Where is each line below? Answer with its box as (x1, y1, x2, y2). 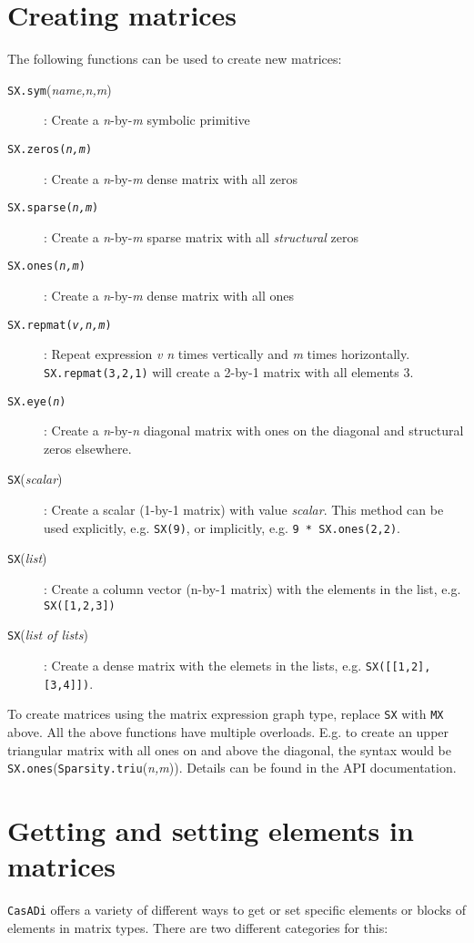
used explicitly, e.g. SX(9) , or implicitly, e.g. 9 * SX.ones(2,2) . (44, 518, 400, 537)
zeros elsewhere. (44, 438, 132, 457)
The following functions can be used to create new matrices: (7, 49, 342, 68)
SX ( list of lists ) (7, 625, 88, 644)
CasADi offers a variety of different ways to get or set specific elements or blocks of (7, 900, 466, 919)
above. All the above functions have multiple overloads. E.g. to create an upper (7, 722, 449, 741)
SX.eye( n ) (7, 395, 66, 408)
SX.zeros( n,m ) (7, 142, 93, 156)
